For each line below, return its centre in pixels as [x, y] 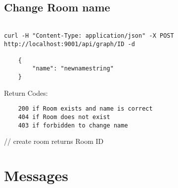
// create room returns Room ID [54, 141]
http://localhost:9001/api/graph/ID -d [69, 44]
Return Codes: [26, 93]
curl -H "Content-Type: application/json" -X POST [89, 35]
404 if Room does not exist [64, 117]
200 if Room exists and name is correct [85, 109]
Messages [36, 175]
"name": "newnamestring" [73, 69]
